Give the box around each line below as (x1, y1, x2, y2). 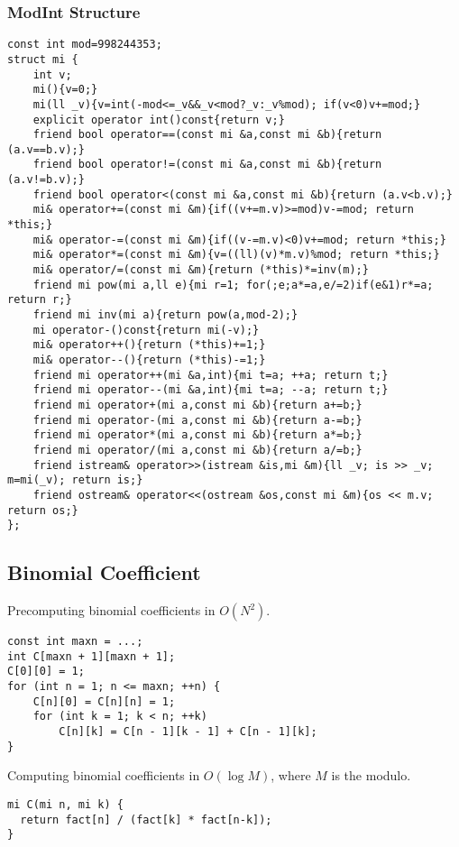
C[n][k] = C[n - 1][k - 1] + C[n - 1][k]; (59, 725, 317, 739)
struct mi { (7, 52, 78, 66)
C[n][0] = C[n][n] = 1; (32, 695, 176, 708)
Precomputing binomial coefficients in (7, 601, 216, 620)
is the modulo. (331, 766, 411, 785)
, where (271, 766, 311, 785)
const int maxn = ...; (7, 635, 143, 649)
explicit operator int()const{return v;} (32, 113, 285, 126)
